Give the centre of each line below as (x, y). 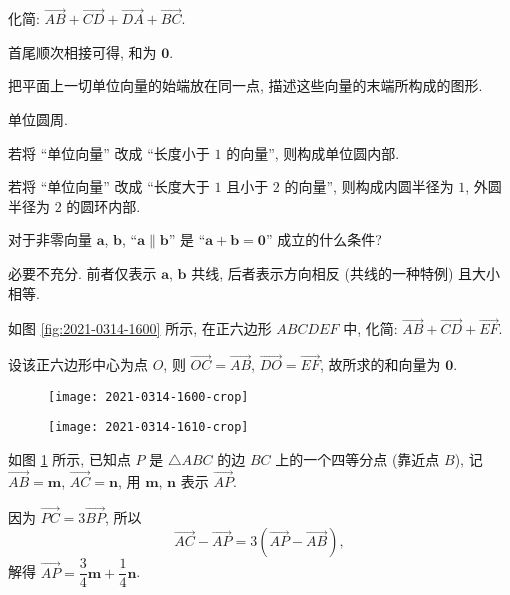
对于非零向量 (50, 239)
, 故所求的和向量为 (380, 364)
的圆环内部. (103, 205)
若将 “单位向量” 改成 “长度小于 (109, 152)
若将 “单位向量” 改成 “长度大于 (109, 186)
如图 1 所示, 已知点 (69, 459)
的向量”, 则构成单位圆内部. (313, 152)
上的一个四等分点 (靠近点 (357, 459)
